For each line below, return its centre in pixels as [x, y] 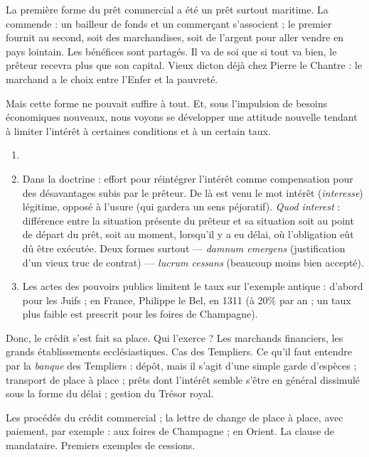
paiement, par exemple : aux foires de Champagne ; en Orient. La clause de [170, 431]
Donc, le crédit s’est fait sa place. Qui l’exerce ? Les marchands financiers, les [175, 337]
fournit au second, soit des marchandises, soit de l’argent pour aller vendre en [175, 37]
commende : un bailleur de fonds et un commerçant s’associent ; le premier [169, 23]
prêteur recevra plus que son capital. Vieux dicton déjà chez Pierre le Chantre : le [184, 65]
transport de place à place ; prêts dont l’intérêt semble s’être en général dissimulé [183, 379]
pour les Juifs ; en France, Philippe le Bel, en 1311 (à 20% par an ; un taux [187, 300]
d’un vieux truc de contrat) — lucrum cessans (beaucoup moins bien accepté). [193, 262]
